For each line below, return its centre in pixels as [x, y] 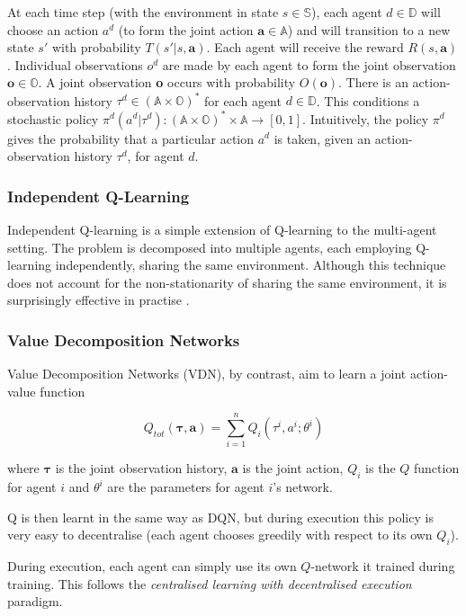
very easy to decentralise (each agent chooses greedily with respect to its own [220, 535]
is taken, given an [323, 138]
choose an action [53, 29]
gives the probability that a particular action [131, 138]
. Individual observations [75, 64]
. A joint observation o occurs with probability [167, 82]
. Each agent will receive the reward [305, 47]
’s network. [303, 487]
